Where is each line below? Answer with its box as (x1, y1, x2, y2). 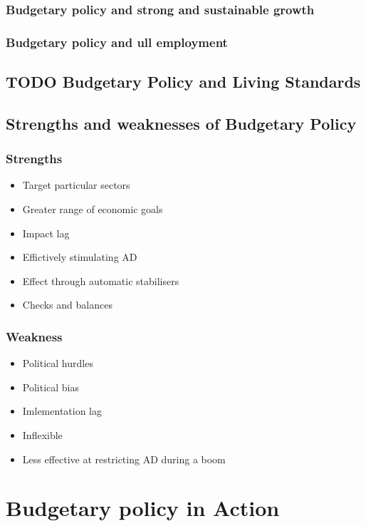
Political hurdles (22, 356, 93, 371)
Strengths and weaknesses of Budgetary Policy (6, 112, 357, 134)
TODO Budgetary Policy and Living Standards (6, 71, 361, 93)
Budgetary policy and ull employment (6, 33, 228, 51)
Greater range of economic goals (22, 202, 163, 217)
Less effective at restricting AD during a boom (22, 451, 226, 466)
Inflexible (22, 428, 63, 443)
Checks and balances (22, 297, 113, 312)
